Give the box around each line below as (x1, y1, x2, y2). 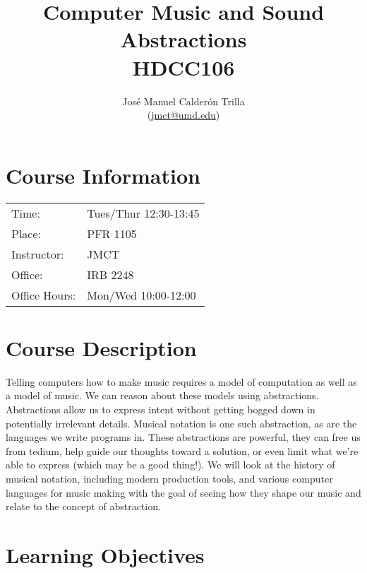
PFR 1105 (87, 225, 137, 242)
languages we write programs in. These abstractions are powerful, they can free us (6, 430, 361, 444)
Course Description (6, 333, 197, 362)
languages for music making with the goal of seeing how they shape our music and (6, 485, 361, 500)
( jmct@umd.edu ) (147, 107, 220, 122)
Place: (11, 225, 42, 242)
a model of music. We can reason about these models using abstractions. (6, 388, 319, 403)
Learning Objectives (6, 540, 205, 569)
